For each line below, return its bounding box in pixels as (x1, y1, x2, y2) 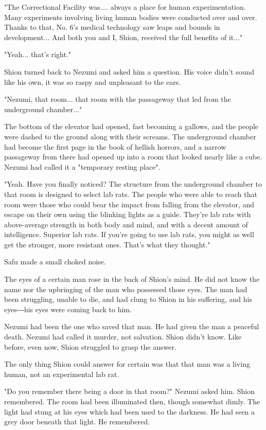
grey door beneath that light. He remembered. (4, 416, 150, 427)
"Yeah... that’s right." (4, 49, 72, 60)
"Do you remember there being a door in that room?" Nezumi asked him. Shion (4, 386, 255, 397)
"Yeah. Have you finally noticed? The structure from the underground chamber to (4, 178, 262, 189)
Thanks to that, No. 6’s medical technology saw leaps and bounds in (4, 22, 220, 32)
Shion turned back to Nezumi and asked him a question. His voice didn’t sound (4, 66, 255, 77)
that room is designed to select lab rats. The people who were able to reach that (4, 188, 257, 199)
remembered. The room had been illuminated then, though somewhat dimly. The (4, 396, 260, 406)
